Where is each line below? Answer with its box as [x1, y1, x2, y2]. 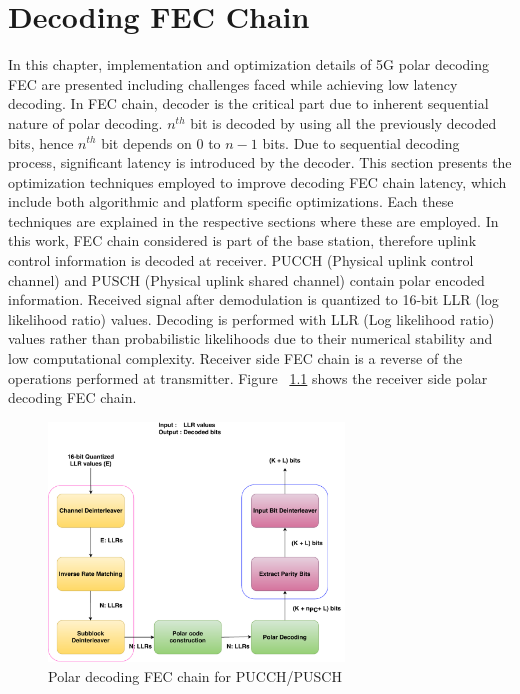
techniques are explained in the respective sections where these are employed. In [8, 210, 499, 231]
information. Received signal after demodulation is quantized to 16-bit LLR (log [8, 289, 499, 310]
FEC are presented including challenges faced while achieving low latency [8, 73, 458, 94]
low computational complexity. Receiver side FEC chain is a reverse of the [8, 348, 463, 369]
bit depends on [101, 132, 192, 153]
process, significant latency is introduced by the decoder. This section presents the [8, 152, 512, 173]
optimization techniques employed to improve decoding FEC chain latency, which [8, 171, 507, 192]
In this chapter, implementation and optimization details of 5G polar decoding [8, 54, 490, 75]
